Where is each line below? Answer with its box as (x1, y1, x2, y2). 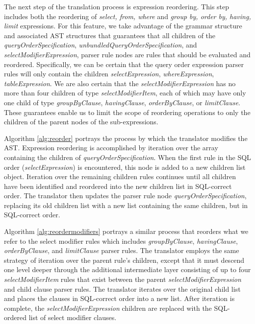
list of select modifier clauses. (28, 312, 117, 323)
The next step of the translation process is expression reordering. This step (4, 1, 229, 11)
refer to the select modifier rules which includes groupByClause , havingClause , (4, 235, 238, 246)
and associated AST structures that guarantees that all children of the (4, 30, 216, 40)
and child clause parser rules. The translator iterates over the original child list (4, 283, 241, 294)
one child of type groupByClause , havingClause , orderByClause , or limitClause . (4, 97, 240, 107)
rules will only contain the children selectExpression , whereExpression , (4, 69, 214, 79)
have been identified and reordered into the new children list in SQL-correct (4, 181, 232, 191)
